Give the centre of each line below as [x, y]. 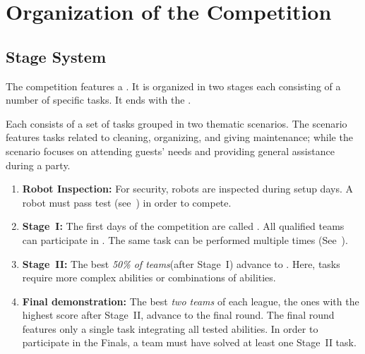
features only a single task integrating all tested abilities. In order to [170, 328]
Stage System [56, 56]
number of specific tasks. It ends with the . [98, 100]
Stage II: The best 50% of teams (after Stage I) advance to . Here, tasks [181, 263]
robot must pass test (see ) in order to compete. [127, 202]
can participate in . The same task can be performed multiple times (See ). [185, 239]
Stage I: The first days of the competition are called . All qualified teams [183, 226]
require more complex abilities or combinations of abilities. [149, 277]
